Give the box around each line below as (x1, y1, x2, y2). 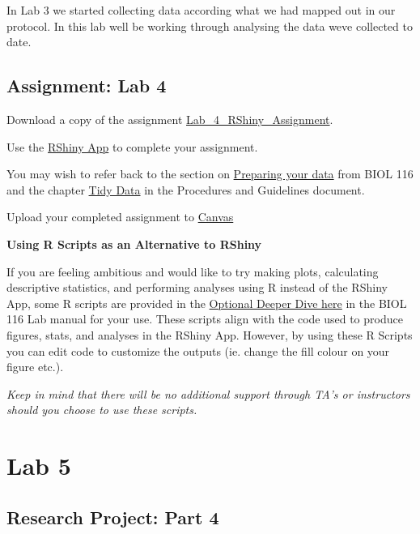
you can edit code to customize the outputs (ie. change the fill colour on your (6, 342, 390, 359)
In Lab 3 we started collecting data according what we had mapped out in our (6, 2, 396, 18)
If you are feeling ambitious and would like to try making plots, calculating (6, 263, 379, 280)
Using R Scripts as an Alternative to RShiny (6, 235, 262, 252)
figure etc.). (6, 358, 64, 375)
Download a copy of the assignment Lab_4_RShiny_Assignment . (6, 110, 333, 127)
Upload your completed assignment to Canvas (6, 208, 234, 225)
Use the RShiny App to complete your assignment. (6, 138, 258, 155)
